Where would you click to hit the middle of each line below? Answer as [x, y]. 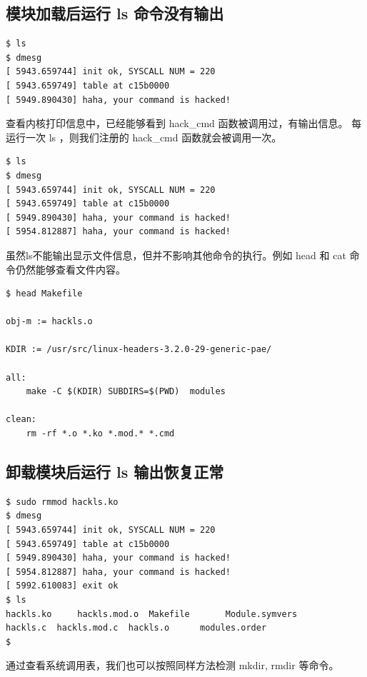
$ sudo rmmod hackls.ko [62, 502]
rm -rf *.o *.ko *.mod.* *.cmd [100, 434]
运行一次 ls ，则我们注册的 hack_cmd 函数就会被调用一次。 [144, 137]
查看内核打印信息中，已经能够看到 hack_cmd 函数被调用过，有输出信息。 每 [184, 123]
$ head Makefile [44, 294]
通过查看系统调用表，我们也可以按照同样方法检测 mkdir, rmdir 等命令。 [172, 665]
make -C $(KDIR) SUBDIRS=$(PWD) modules [126, 392]
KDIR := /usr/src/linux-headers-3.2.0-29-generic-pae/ [139, 350]
